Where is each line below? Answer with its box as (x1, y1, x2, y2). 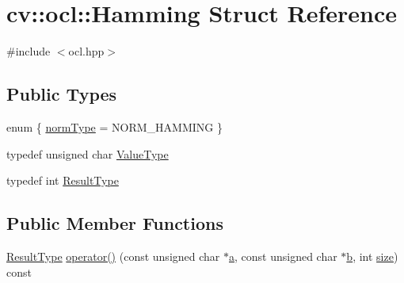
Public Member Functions (6, 211, 223, 235)
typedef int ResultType (6, 172, 119, 189)
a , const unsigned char (228, 247, 337, 264)
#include (6, 43, 51, 59)
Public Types (6, 82, 117, 106)
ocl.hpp (68, 43, 105, 59)
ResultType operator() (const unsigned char (6, 247, 220, 264)
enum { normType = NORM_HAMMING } (6, 118, 223, 135)
